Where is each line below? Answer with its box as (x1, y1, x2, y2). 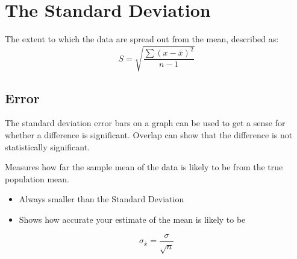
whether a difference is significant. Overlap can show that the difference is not (5, 129, 293, 141)
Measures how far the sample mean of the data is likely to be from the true (5, 161, 283, 173)
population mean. (5, 172, 69, 185)
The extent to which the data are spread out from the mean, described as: (5, 33, 279, 45)
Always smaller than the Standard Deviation (19, 193, 184, 205)
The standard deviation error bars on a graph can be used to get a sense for (5, 117, 286, 129)
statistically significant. (5, 140, 90, 153)
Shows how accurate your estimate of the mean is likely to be (19, 213, 246, 226)
